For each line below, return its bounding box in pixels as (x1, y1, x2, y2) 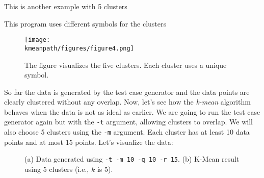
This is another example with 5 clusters (4, 1, 127, 11)
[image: (24, 36, 50, 44)
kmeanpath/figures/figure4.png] (24, 44, 134, 52)
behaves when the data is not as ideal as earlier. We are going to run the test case (4, 106, 260, 117)
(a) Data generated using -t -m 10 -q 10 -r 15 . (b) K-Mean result (24, 154, 240, 164)
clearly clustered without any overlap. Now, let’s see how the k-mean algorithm (4, 96, 251, 107)
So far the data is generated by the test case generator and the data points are (4, 86, 250, 97)
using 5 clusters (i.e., (24, 164, 89, 174)
